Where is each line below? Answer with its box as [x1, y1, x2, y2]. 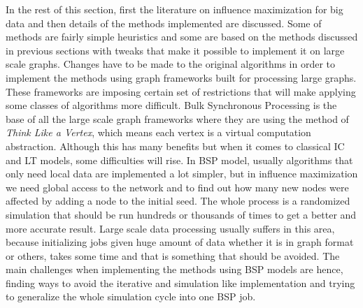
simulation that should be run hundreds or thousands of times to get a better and [6, 207, 357, 221]
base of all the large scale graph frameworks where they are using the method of [6, 111, 349, 126]
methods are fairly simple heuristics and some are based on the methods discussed [6, 29, 358, 44]
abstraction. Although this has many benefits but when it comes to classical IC [6, 138, 345, 153]
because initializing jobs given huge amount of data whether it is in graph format [6, 235, 354, 249]
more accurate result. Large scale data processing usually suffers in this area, [6, 221, 335, 235]
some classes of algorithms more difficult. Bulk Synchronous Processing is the [6, 98, 337, 112]
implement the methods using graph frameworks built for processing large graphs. [6, 70, 357, 85]
